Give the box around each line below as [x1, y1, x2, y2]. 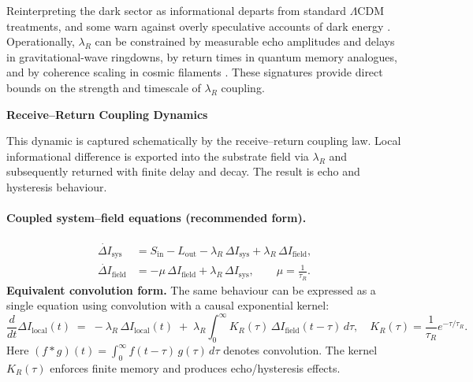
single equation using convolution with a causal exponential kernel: [6, 297, 330, 313]
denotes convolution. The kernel [223, 342, 378, 358]
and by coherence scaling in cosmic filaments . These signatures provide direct [6, 64, 383, 80]
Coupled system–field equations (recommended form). [6, 210, 307, 226]
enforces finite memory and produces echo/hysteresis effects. [50, 359, 341, 376]
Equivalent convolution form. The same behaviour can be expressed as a [6, 281, 376, 298]
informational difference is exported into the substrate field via [6, 147, 309, 164]
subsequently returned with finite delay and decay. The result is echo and [6, 163, 360, 180]
